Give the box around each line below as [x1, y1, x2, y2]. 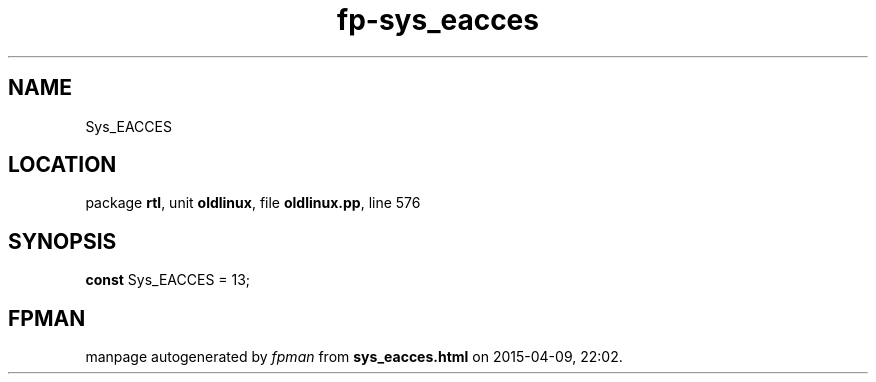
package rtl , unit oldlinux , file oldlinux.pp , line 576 [85, 194, 421, 212]
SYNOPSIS [8, 228, 117, 254]
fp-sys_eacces [337, 3, 539, 37]
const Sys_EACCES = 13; [85, 271, 251, 289]
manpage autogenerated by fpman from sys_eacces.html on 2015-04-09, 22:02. [85, 348, 623, 366]
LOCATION [8, 152, 117, 178]
